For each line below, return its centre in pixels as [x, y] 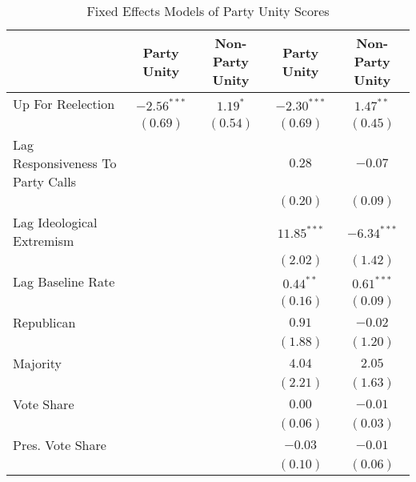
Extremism [44, 241]
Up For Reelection [64, 104]
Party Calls [45, 181]
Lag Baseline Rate [64, 281]
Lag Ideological [55, 222]
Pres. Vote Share [60, 445]
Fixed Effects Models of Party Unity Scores [208, 11]
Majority [37, 363]
